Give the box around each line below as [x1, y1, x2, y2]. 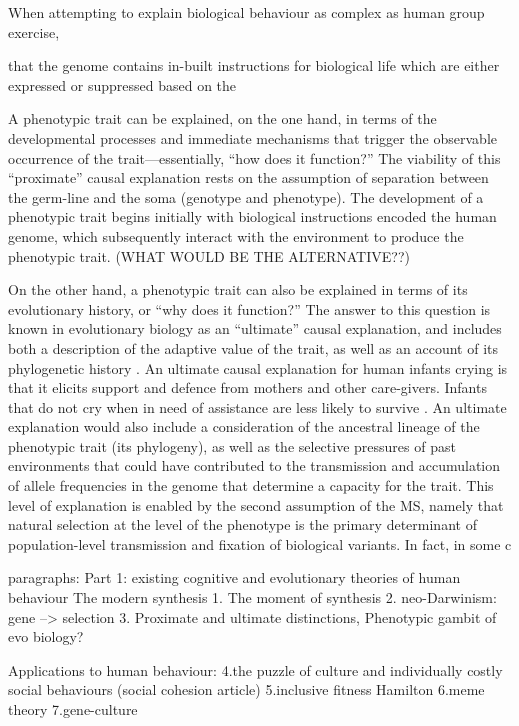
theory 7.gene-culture [8, 699, 138, 719]
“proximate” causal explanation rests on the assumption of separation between [8, 167, 489, 188]
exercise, [8, 21, 60, 42]
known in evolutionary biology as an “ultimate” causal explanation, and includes [8, 318, 502, 339]
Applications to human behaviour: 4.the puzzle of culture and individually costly [8, 659, 503, 680]
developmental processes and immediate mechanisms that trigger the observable [8, 127, 498, 148]
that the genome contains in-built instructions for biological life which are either [8, 55, 500, 76]
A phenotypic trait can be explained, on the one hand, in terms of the [8, 108, 437, 129]
